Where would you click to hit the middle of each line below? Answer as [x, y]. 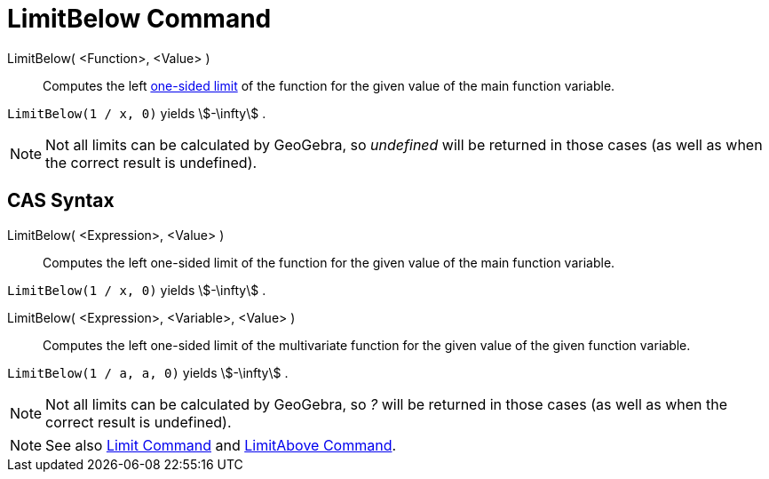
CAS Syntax [61, 201]
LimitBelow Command [139, 19]
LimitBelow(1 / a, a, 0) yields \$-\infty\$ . [148, 372]
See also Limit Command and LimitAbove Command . [221, 445]
